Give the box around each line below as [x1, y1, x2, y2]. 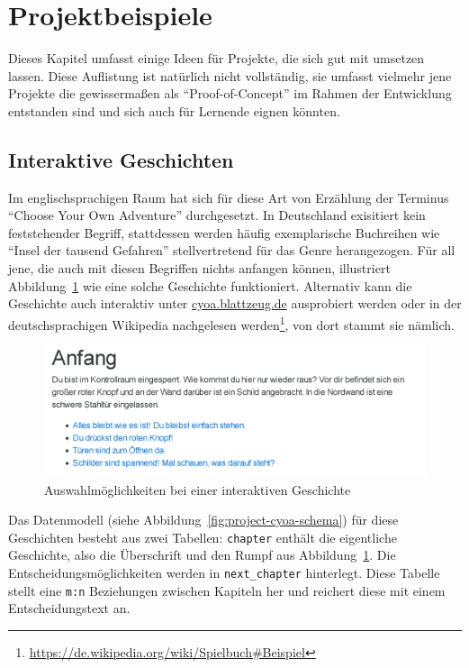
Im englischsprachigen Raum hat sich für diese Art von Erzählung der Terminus [8, 188, 449, 206]
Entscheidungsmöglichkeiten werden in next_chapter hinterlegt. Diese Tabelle [8, 563, 440, 582]
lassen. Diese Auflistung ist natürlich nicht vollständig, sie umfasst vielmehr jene [8, 66, 452, 85]
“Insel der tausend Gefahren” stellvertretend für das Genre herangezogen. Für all [8, 241, 455, 260]
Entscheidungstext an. [8, 599, 131, 618]
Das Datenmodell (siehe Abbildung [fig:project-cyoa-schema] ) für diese [8, 510, 399, 529]
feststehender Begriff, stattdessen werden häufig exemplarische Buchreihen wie [8, 223, 440, 242]
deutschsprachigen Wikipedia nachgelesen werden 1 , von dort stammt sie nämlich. [8, 312, 455, 334]
